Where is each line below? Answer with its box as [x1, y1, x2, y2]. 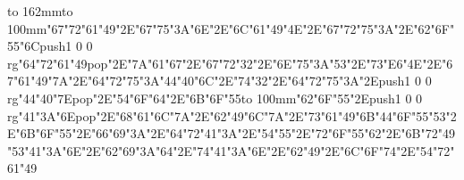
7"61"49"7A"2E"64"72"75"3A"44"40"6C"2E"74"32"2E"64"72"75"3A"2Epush [7, 71, 405, 90]
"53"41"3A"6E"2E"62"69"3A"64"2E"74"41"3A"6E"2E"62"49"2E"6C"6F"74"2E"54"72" [7, 141, 455, 160]
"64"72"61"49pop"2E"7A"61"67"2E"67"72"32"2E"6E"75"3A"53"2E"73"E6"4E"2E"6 [18, 53, 453, 72]
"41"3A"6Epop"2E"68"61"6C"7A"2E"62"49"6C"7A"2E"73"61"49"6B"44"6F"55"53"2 [18, 106, 457, 125]
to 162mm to [7, 2, 73, 20]
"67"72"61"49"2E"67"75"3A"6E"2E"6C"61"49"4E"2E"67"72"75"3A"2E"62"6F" [46, 19, 455, 37]
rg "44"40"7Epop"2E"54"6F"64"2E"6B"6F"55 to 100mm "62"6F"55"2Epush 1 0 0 [7, 88, 423, 107]
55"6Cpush [7, 37, 66, 55]
